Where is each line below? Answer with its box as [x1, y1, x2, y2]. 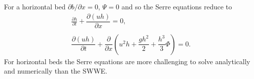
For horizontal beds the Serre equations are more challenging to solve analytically [4, 56, 251, 66]
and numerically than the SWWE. [4, 66, 108, 76]
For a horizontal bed [4, 1, 66, 11]
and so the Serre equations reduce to [121, 1, 232, 11]
